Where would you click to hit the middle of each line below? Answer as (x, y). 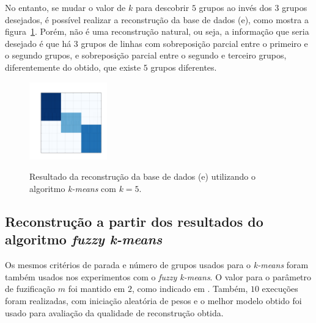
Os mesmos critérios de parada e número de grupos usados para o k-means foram (157, 265)
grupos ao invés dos (235, 7)
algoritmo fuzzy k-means (84, 239)
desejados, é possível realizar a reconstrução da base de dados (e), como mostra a (157, 19)
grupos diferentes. (184, 67)
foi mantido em (97, 289)
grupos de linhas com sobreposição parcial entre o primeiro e (194, 43)
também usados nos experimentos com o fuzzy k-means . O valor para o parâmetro (158, 276)
